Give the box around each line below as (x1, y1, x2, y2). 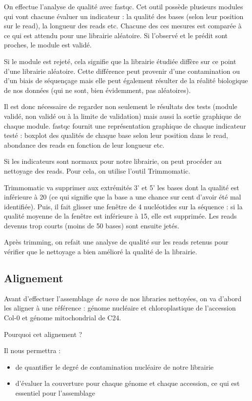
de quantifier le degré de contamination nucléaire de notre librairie (15, 361, 214, 372)
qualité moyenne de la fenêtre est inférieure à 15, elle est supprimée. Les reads (4, 211, 237, 221)
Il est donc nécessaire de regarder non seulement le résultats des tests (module (4, 101, 237, 111)
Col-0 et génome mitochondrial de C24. (4, 312, 121, 323)
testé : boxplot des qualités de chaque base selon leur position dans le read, (4, 130, 228, 140)
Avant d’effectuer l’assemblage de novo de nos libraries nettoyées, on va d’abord (4, 293, 242, 303)
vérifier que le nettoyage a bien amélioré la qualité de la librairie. (4, 246, 197, 257)
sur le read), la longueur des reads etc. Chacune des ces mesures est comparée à (4, 21, 242, 31)
